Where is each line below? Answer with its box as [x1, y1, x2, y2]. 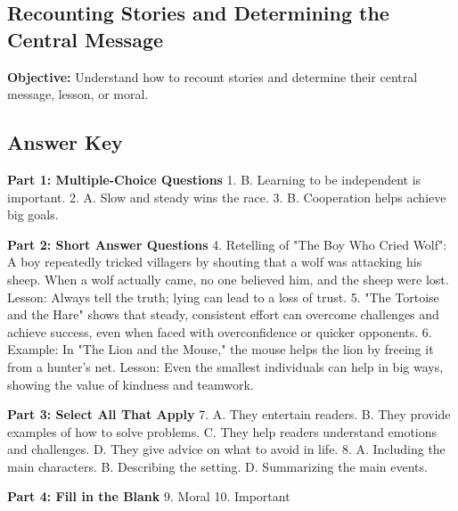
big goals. [7, 205, 59, 224]
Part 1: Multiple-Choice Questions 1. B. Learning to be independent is [7, 169, 421, 188]
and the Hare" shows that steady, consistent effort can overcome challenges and [7, 305, 439, 324]
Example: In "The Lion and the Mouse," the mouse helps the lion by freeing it [7, 340, 434, 359]
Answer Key [7, 128, 123, 156]
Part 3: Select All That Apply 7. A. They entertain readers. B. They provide [7, 405, 451, 424]
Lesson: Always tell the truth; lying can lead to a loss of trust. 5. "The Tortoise [7, 287, 439, 306]
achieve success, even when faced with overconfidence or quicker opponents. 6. [7, 322, 432, 341]
